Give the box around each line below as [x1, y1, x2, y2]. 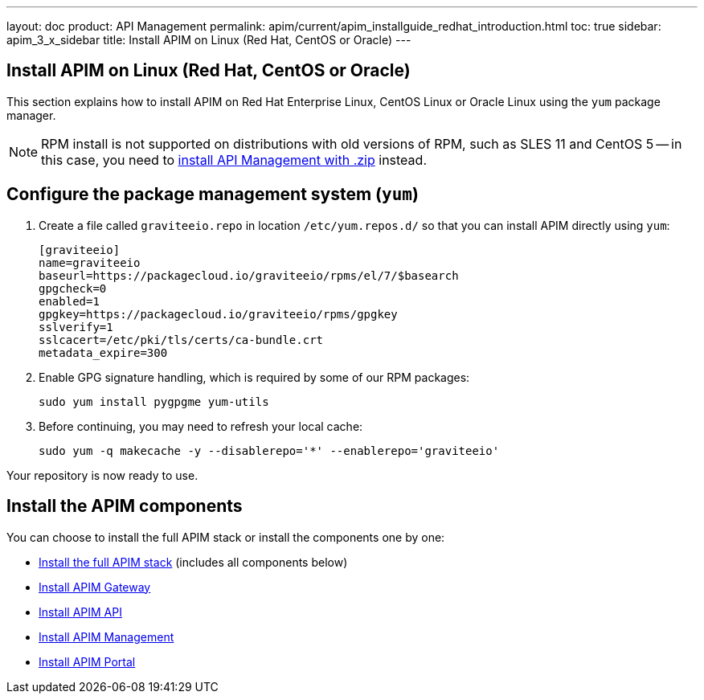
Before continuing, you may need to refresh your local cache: [39, 419, 363, 433]
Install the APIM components [6, 496, 243, 517]
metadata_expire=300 [39, 346, 168, 359]
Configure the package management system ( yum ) [6, 184, 419, 205]
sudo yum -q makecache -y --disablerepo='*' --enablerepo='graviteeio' [39, 444, 500, 457]
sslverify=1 [39, 320, 113, 334]
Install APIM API [39, 604, 122, 619]
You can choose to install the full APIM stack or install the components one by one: [6, 530, 445, 544]
